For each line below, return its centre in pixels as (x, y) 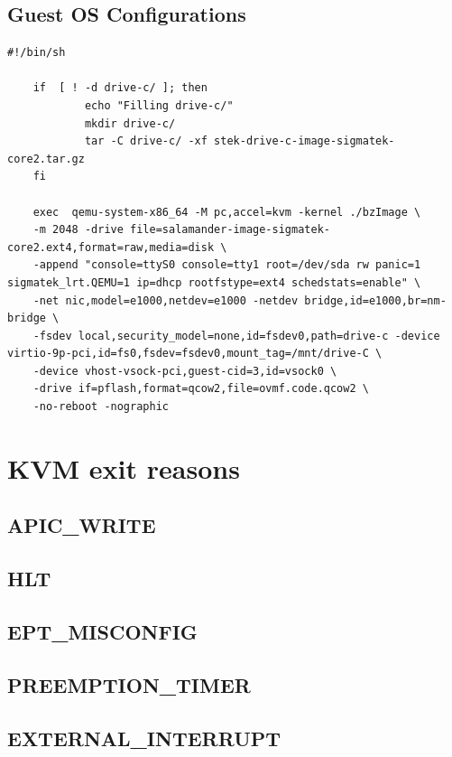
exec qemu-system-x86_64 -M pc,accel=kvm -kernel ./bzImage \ (227, 212)
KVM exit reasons (124, 467)
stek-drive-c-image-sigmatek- (304, 141)
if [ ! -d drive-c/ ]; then (120, 88)
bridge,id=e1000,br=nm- (375, 300)
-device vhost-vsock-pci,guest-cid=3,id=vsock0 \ (185, 371)
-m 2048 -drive (78, 230)
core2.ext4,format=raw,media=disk (111, 247)
